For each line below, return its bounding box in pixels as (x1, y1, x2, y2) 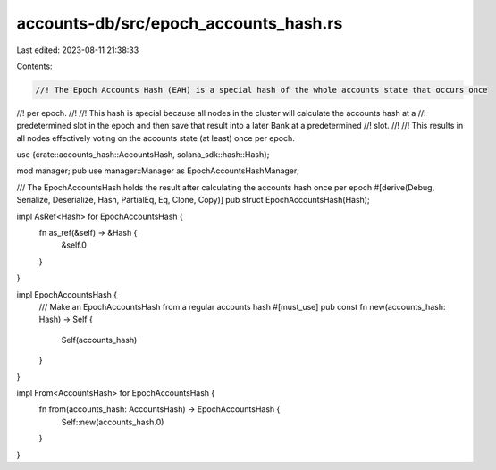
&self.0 (61, 239, 87, 250)
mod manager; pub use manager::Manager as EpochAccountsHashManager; (16, 165, 299, 176)
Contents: (16, 61, 53, 71)
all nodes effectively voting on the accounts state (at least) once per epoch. (16, 132, 295, 143)
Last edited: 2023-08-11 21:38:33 (16, 45, 139, 55)
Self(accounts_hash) (61, 334, 138, 345)
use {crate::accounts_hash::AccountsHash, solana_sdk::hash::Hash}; (16, 149, 270, 160)
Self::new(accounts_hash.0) (61, 416, 164, 427)
